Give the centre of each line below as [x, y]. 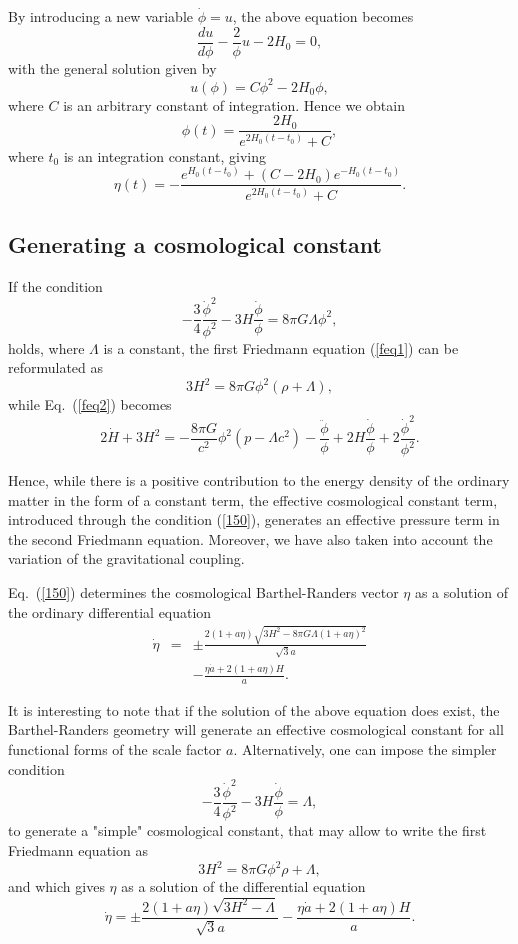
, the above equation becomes [323, 16]
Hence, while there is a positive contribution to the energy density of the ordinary [259, 480]
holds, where [46, 347]
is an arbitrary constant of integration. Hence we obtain [234, 104]
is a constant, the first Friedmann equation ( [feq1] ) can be [281, 347]
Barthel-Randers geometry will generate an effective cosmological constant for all [256, 729]
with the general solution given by [112, 67]
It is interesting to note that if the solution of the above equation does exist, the [254, 709]
